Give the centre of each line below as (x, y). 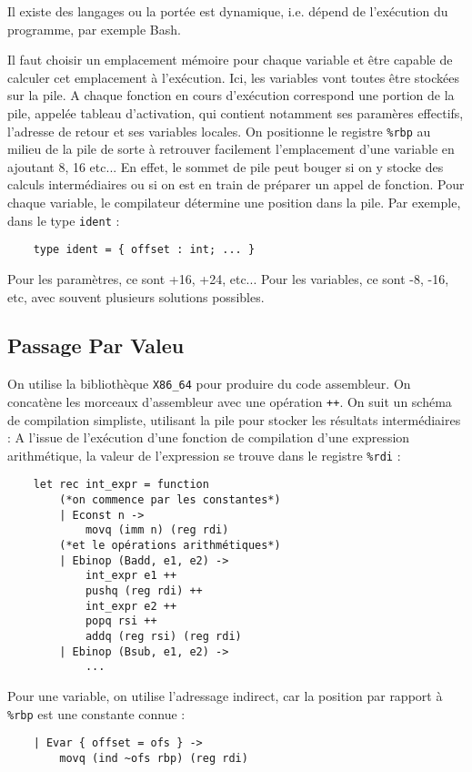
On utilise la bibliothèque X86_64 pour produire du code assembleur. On (209, 384)
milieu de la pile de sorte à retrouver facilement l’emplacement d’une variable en (231, 149)
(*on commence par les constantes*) (170, 500)
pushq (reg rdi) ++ (144, 591)
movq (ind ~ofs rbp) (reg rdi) (154, 758)
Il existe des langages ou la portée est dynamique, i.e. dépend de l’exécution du (228, 11)
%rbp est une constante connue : (96, 713)
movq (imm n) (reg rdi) (157, 530)
